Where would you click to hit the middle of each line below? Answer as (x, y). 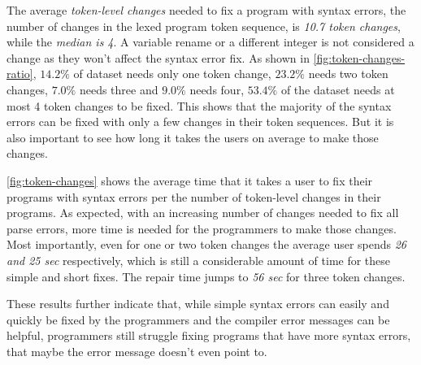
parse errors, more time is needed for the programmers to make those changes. (202, 228)
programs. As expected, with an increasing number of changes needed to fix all (203, 213)
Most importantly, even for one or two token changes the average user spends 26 (207, 244)
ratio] (20, 74)
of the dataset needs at (338, 89)
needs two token (348, 74)
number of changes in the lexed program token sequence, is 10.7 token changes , (204, 26)
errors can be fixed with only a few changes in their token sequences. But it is (200, 122)
